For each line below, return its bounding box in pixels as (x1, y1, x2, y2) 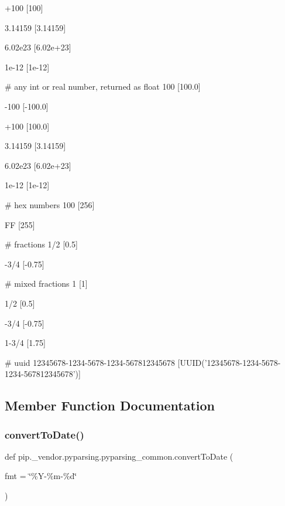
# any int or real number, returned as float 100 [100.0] (5, 80, 201, 93)
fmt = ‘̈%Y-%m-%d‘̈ (5, 470, 77, 482)
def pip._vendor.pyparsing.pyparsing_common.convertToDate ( (5, 450, 234, 462)
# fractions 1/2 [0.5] (5, 238, 78, 250)
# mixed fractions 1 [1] (5, 277, 88, 290)
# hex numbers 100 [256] (5, 198, 95, 210)
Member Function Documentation (5, 396, 215, 415)
